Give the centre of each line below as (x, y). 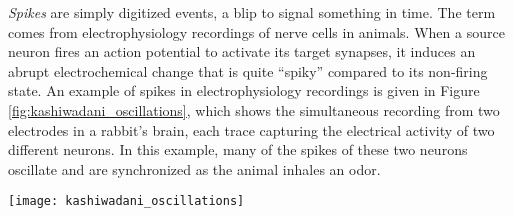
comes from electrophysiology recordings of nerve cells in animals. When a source (256, 31)
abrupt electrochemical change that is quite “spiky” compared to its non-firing (248, 70)
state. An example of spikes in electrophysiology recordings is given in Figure (244, 90)
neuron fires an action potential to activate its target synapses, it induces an (242, 51)
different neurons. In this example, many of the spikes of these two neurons (238, 149)
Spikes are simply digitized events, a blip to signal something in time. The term (252, 12)
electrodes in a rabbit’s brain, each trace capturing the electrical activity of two (251, 129)
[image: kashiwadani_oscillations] (126, 201)
